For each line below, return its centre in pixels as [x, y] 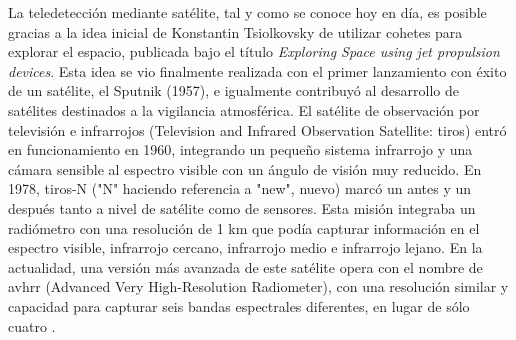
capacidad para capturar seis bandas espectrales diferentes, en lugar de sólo [239, 305]
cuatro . [32, 325]
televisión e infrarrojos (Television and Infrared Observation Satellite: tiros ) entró [257, 129]
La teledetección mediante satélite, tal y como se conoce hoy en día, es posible [247, 12]
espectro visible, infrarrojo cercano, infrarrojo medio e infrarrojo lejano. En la [245, 247]
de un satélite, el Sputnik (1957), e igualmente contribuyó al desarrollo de [234, 90]
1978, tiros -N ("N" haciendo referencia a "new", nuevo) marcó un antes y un [240, 188]
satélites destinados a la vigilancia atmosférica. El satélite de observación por [244, 109]
